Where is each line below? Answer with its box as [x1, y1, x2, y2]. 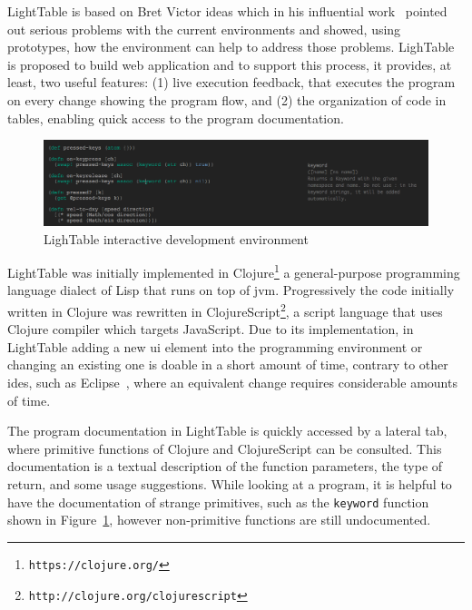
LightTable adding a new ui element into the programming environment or [7, 337, 423, 356]
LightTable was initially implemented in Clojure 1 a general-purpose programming [7, 261, 460, 281]
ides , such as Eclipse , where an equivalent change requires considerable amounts [7, 373, 457, 392]
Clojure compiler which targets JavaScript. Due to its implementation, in [7, 320, 414, 339]
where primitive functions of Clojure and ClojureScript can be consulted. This [7, 438, 442, 457]
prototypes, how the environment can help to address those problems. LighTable [7, 37, 455, 56]
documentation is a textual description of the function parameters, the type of [7, 457, 443, 476]
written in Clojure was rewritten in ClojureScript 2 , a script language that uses [7, 300, 443, 320]
